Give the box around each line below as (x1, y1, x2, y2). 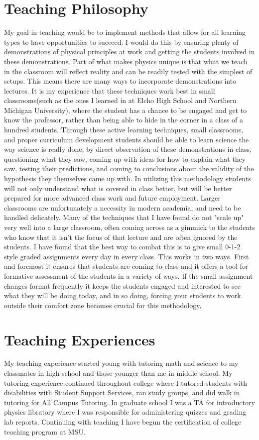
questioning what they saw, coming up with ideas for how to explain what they (4, 153, 246, 164)
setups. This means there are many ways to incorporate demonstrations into (4, 76, 237, 86)
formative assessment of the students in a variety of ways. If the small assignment (4, 270, 253, 281)
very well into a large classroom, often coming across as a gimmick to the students (4, 222, 255, 232)
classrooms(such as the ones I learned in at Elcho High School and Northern (4, 95, 237, 106)
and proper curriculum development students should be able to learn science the (4, 134, 249, 144)
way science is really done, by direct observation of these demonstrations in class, (4, 144, 252, 154)
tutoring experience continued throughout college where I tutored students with (4, 377, 248, 388)
